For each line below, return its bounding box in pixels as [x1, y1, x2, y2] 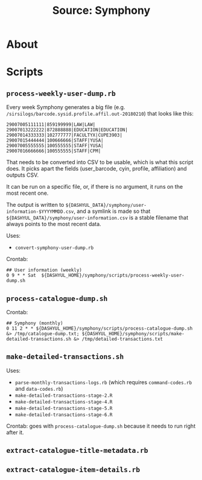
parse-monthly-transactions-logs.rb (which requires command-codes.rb [14, 378, 192, 386]
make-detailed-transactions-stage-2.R [14, 393, 113, 399]
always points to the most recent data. [6, 221, 101, 228]
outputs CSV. [6, 171, 39, 178]
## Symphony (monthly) [6, 320, 63, 326]
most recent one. [6, 189, 49, 197]
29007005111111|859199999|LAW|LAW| [6, 122, 96, 128]
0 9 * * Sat [6, 273, 36, 279]
